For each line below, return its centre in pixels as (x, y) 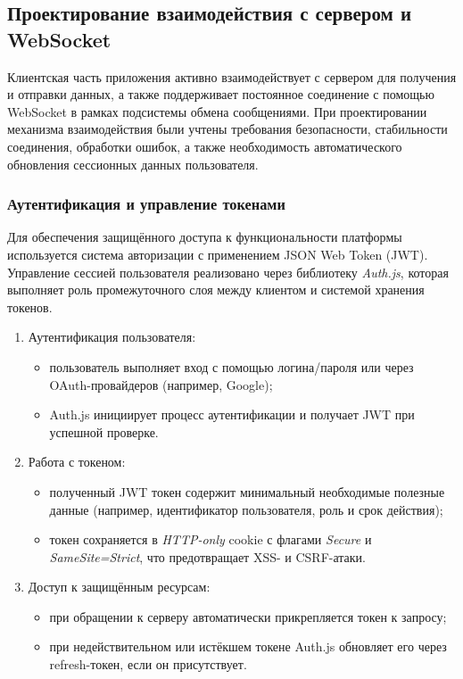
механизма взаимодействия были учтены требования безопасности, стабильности (227, 129)
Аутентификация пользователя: (112, 337)
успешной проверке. (104, 431)
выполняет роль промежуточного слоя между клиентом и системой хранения (216, 290)
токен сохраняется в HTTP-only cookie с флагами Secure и (211, 539)
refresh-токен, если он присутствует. (148, 664)
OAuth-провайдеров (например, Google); (161, 384)
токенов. (30, 306)
